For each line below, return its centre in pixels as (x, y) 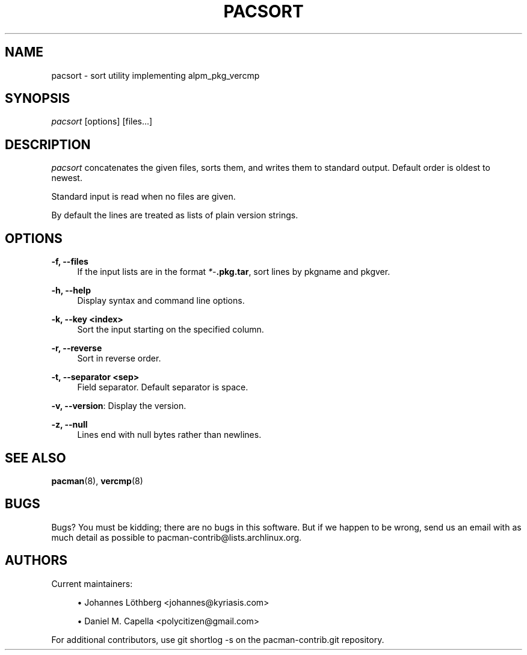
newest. (67, 178)
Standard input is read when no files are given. (143, 197)
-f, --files (70, 262)
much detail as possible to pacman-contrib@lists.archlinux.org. (177, 537)
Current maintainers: (92, 583)
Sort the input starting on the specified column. (171, 330)
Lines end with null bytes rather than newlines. (169, 435)
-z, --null (69, 425)
